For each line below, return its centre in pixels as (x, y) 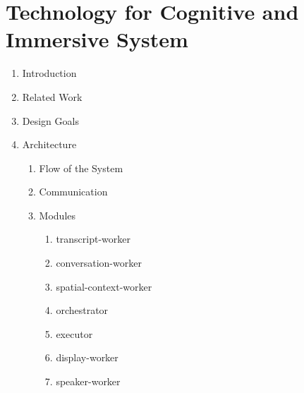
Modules (57, 215)
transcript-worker (93, 239)
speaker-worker (88, 381)
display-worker (87, 357)
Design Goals (50, 120)
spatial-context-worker (104, 286)
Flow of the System (81, 168)
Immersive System (97, 39)
